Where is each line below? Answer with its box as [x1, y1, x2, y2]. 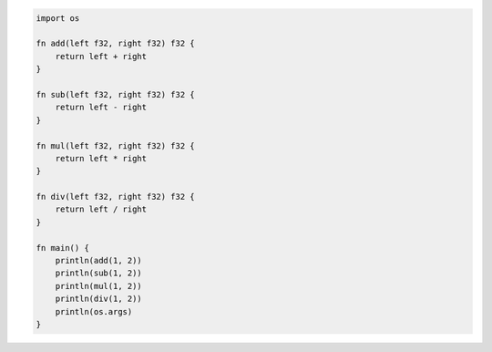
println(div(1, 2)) [55, 294, 143, 305]
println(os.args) [55, 306, 133, 316]
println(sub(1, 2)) [55, 268, 143, 278]
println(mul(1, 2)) [55, 281, 143, 291]
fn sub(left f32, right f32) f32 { [36, 89, 195, 99]
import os [36, 13, 80, 23]
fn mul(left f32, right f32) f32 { [36, 140, 195, 150]
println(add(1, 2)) [55, 255, 143, 266]
